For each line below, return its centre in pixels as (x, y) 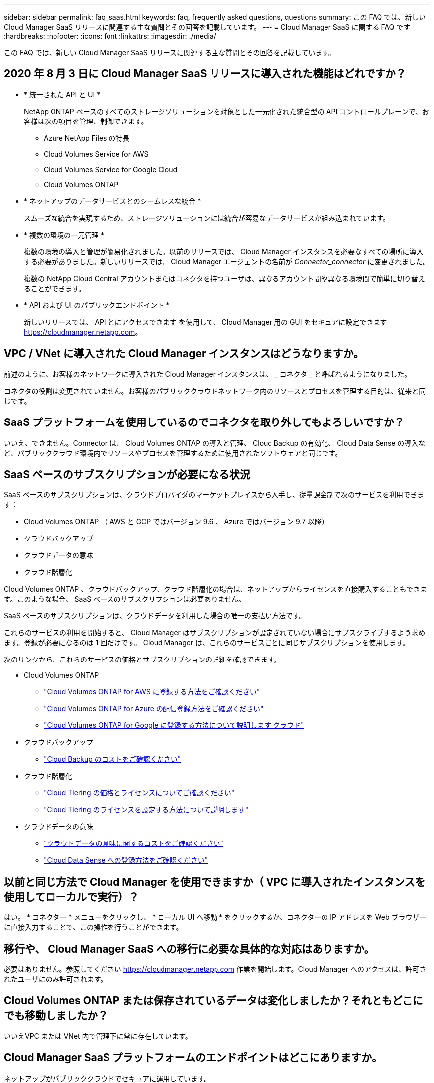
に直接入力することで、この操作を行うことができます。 (94, 927)
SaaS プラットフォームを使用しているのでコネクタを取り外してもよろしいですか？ (204, 422)
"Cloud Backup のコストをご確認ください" (112, 759)
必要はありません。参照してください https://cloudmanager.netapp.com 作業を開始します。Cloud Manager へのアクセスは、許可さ (215, 969)
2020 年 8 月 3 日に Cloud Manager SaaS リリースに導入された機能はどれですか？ (205, 74)
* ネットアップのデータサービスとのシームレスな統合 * (112, 201)
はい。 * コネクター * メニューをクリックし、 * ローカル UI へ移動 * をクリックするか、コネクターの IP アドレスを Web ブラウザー (215, 917)
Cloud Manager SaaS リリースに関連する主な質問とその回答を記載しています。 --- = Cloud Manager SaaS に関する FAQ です (207, 27)
